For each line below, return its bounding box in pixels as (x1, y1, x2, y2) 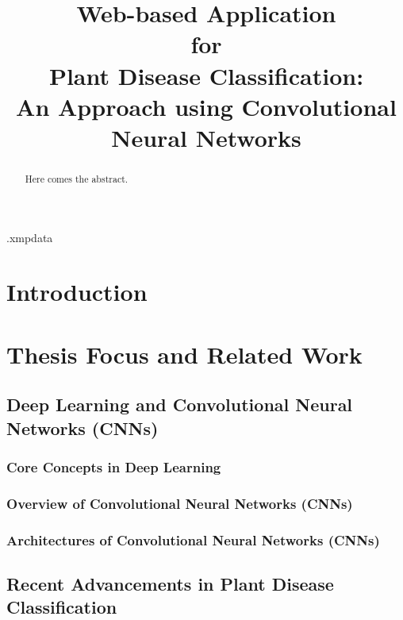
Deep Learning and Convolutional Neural (6, 392, 353, 417)
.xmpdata (6, 229, 53, 245)
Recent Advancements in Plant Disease (6, 572, 334, 596)
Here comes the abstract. (25, 171, 129, 185)
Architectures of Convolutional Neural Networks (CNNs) (6, 530, 380, 549)
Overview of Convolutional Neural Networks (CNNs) (6, 493, 353, 513)
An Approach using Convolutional (16, 90, 397, 122)
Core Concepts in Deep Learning (6, 457, 221, 477)
